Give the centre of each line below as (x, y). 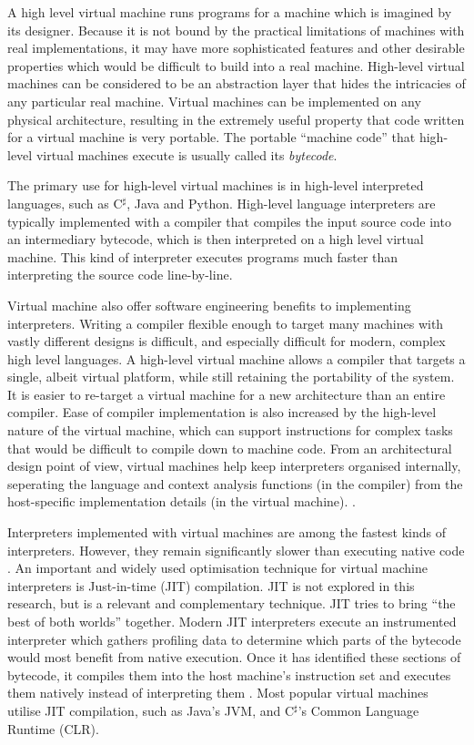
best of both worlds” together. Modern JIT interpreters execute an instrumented (232, 621)
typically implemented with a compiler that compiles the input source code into (229, 221)
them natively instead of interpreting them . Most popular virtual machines (218, 693)
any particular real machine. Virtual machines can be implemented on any (214, 101)
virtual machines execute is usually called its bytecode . (187, 154)
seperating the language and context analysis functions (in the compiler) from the (235, 483)
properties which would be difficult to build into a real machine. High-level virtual (236, 65)
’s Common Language (358, 710)
